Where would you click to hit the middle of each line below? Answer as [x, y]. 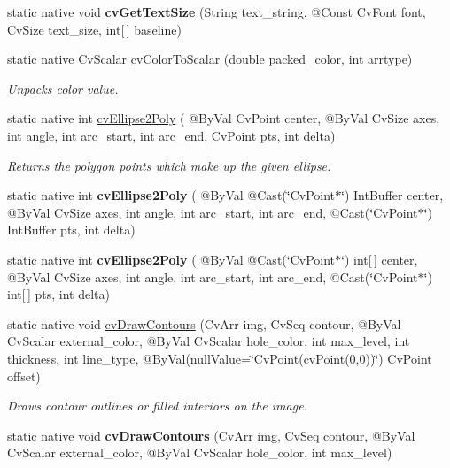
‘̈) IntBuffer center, [392, 195]
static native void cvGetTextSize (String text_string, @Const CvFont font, [217, 12]
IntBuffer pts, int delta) [71, 230]
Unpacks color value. [63, 88]
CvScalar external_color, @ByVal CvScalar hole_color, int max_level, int [209, 341]
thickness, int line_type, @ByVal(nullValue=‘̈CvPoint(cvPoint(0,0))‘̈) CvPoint [220, 358]
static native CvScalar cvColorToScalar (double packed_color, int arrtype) [210, 59]
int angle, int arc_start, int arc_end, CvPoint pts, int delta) [171, 135]
